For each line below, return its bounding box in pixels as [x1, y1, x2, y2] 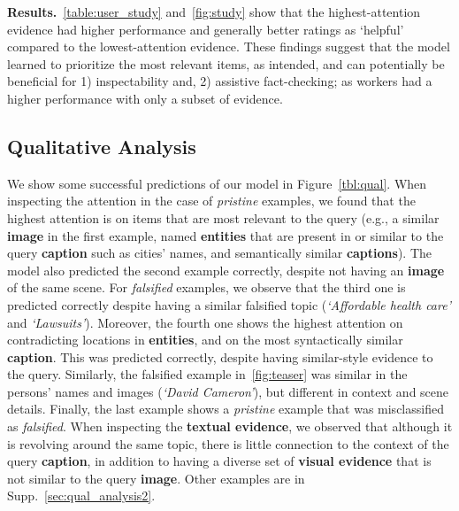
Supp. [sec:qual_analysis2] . [7, 486, 156, 505]
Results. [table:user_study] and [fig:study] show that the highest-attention [7, 3, 421, 20]
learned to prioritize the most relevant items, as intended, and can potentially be [7, 54, 445, 73]
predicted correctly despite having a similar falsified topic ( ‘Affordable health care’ [7, 295, 451, 314]
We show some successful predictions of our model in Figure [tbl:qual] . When [7, 174, 427, 192]
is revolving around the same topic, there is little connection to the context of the [7, 434, 449, 453]
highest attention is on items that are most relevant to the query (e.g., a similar [7, 208, 440, 227]
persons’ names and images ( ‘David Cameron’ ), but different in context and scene [7, 382, 449, 400]
